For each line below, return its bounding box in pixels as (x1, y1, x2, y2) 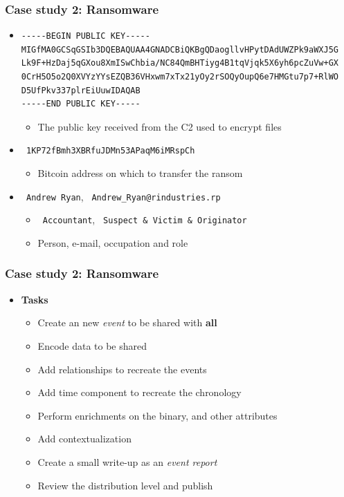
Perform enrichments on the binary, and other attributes (37, 408, 278, 422)
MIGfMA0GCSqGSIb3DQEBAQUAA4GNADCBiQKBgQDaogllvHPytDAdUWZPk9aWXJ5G (21, 44, 338, 55)
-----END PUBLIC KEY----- (21, 99, 141, 109)
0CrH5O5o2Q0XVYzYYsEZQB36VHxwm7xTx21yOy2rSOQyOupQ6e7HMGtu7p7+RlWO (21, 72, 338, 82)
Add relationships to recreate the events (37, 362, 207, 376)
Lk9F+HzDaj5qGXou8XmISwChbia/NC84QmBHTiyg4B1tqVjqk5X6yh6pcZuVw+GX (21, 58, 338, 68)
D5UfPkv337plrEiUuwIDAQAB (21, 85, 141, 95)
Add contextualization (37, 431, 132, 446)
